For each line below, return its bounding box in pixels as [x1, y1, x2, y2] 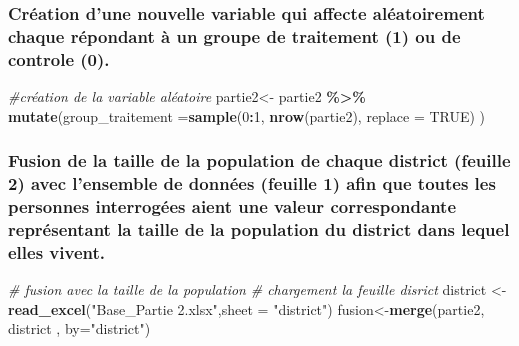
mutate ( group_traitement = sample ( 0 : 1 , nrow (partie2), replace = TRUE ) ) [8, 105, 486, 126]
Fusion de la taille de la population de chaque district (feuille [8, 148, 511, 173]
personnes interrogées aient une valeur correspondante [8, 194, 456, 219]
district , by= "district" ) [8, 318, 151, 339]
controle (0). [8, 46, 110, 71]
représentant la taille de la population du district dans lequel [8, 216, 510, 241]
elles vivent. [8, 239, 106, 264]
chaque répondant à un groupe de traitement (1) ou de [8, 23, 461, 48]
